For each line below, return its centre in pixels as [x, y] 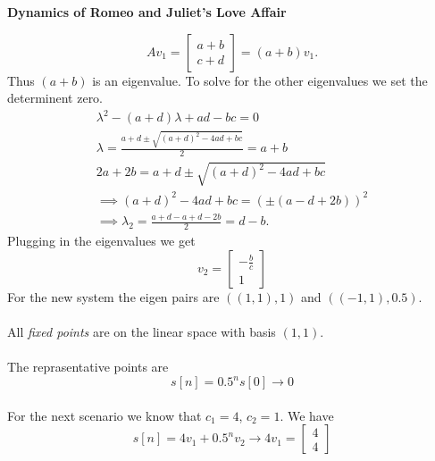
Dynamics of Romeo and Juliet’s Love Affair [147, 12]
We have [310, 415]
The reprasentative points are [88, 367]
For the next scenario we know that [105, 415]
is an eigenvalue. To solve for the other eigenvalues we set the [260, 80]
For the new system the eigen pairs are [113, 296]
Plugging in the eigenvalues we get [101, 241]
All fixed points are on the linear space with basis [142, 331]
